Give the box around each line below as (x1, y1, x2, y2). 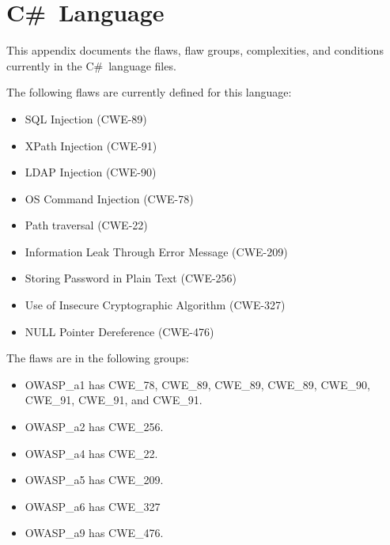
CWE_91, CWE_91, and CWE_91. (25, 392, 203, 408)
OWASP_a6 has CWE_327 (25, 498, 161, 514)
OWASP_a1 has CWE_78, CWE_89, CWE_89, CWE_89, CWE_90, (25, 376, 370, 392)
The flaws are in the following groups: (6, 350, 189, 366)
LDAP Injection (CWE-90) (25, 164, 157, 180)
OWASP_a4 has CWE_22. (25, 445, 158, 461)
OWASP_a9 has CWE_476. (25, 524, 164, 541)
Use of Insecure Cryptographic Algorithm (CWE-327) (25, 297, 286, 313)
